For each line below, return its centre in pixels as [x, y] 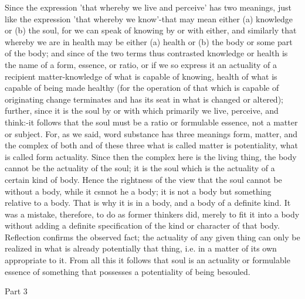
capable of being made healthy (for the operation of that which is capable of [142, 88]
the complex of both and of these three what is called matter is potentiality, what [152, 145]
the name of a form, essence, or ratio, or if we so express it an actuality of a [141, 64]
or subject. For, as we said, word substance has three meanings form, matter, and [151, 133]
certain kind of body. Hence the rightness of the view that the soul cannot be [143, 179]
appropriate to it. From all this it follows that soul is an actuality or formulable [148, 260]
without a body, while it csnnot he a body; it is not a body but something [138, 191]
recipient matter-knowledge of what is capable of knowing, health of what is [141, 76]
